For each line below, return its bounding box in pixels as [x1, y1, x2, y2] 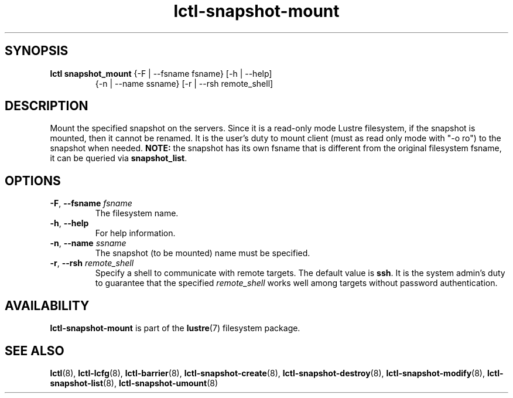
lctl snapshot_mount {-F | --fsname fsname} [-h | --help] [50, 68, 272, 79]
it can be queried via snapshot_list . [50, 153, 187, 164]
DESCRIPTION [5, 98, 88, 114]
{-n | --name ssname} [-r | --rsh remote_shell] [95, 78, 273, 89]
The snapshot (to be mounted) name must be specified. [95, 248, 310, 258]
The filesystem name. [95, 208, 179, 219]
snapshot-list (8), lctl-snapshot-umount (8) [50, 377, 218, 388]
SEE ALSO [5, 343, 64, 358]
